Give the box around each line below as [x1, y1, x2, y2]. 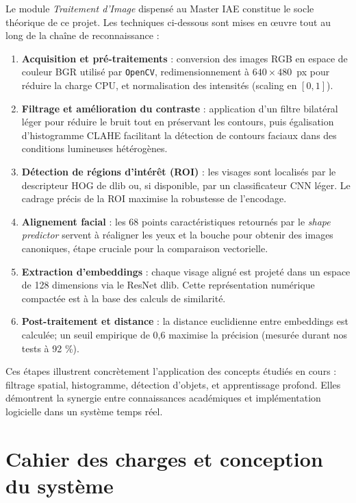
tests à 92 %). [21, 341, 79, 355]
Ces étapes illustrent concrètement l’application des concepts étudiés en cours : [5, 364, 337, 378]
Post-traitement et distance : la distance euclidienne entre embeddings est [21, 314, 348, 328]
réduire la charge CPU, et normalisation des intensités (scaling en [21, 78, 297, 93]
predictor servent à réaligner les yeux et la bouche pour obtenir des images [21, 228, 333, 242]
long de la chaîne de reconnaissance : [5, 28, 160, 42]
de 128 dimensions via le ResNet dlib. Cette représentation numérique [21, 278, 315, 292]
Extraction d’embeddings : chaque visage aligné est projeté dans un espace [21, 264, 351, 278]
